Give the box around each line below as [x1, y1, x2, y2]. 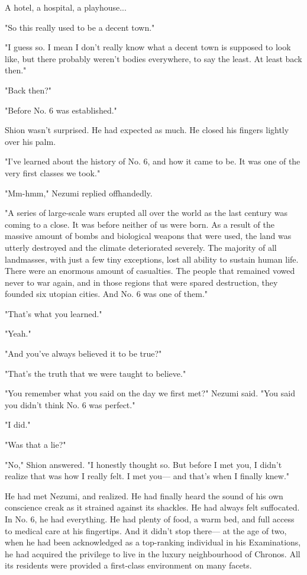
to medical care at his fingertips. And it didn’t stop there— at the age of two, [5, 524, 287, 537]
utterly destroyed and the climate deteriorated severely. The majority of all [5, 241, 277, 253]
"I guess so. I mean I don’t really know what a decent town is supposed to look [5, 41, 291, 53]
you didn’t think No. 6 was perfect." [5, 398, 135, 411]
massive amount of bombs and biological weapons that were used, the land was [5, 230, 292, 242]
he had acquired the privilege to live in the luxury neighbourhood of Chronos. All [5, 547, 300, 560]
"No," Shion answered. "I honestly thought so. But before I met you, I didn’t [5, 458, 282, 470]
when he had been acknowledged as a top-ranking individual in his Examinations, [5, 536, 301, 548]
